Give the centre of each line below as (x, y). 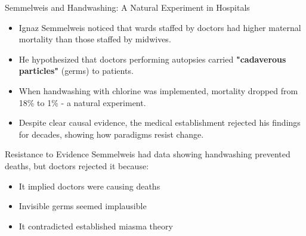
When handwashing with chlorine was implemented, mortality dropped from (158, 90)
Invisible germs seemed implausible (83, 206)
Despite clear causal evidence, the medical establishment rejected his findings (160, 122)
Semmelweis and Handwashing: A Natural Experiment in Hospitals (127, 7)
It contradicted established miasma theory (96, 226)
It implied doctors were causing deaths (89, 186)
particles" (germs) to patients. (76, 71)
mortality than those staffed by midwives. (95, 39)
